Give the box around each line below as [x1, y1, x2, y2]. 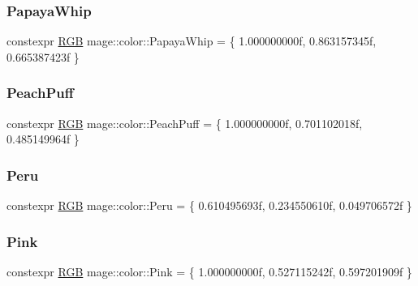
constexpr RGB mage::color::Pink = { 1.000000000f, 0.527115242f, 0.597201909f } [6, 263, 412, 280]
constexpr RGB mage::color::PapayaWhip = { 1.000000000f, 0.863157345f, [6, 32, 377, 49]
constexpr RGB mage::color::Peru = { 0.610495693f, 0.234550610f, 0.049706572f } [6, 197, 412, 214]
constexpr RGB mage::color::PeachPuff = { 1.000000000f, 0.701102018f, [6, 114, 363, 131]
